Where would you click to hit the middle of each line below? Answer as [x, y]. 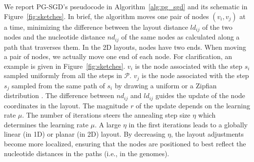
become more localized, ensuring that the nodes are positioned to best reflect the [125, 144]
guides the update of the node [200, 95]
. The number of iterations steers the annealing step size [106, 115]
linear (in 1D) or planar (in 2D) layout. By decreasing [85, 134]
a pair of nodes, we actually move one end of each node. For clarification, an [118, 56]
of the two [217, 27]
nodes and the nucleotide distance [55, 37]
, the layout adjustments [207, 134]
